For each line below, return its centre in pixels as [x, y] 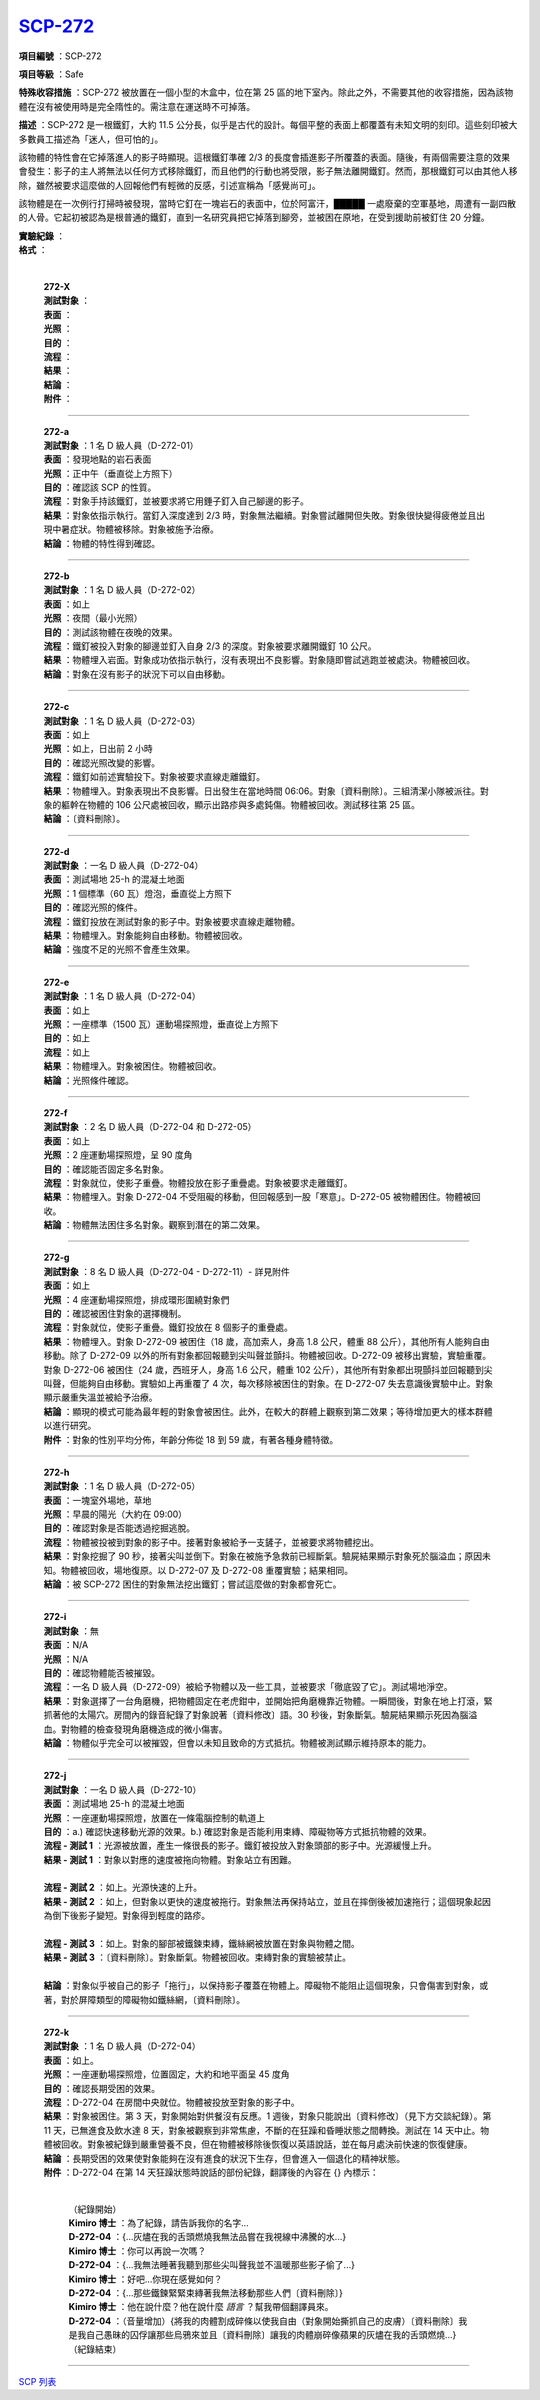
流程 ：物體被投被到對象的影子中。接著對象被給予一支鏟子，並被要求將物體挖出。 [211, 1542]
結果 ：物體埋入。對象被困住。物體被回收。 [132, 1066]
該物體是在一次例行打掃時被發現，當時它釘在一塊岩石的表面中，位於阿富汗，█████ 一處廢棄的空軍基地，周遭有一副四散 [267, 204]
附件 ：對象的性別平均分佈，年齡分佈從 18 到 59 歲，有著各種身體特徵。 [191, 1439]
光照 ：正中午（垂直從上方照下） [110, 473]
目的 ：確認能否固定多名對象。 [106, 1169]
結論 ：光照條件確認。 [88, 1080]
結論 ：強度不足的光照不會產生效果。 [119, 949]
